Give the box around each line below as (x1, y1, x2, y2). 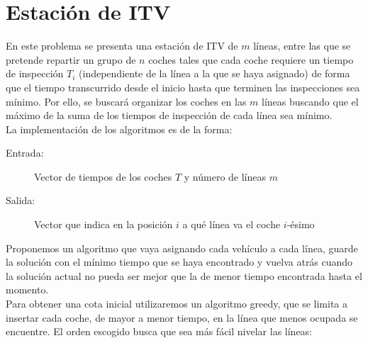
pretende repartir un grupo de (6, 52, 136, 67)
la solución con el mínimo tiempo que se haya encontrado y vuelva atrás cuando (6, 254, 353, 269)
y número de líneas (184, 169, 267, 184)
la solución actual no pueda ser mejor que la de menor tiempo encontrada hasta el (6, 268, 362, 283)
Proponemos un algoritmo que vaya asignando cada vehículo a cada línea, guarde (6, 240, 358, 255)
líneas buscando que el (262, 94, 359, 108)
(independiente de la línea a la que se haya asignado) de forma (79, 66, 350, 81)
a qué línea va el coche (182, 217, 281, 232)
